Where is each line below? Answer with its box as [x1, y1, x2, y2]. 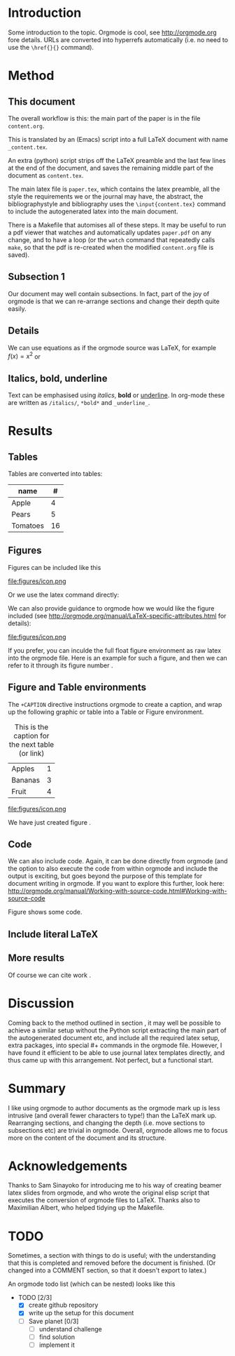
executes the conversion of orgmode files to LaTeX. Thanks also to [8, 1196, 200, 1204]
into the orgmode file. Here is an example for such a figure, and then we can [8, 653, 228, 662]
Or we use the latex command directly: [8, 590, 120, 599]
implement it [38, 1341, 76, 1349]
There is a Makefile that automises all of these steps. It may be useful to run [8, 220, 227, 229]
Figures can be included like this [8, 563, 101, 571]
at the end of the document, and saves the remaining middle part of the [8, 164, 214, 172]
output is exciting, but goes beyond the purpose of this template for [8, 872, 203, 880]
